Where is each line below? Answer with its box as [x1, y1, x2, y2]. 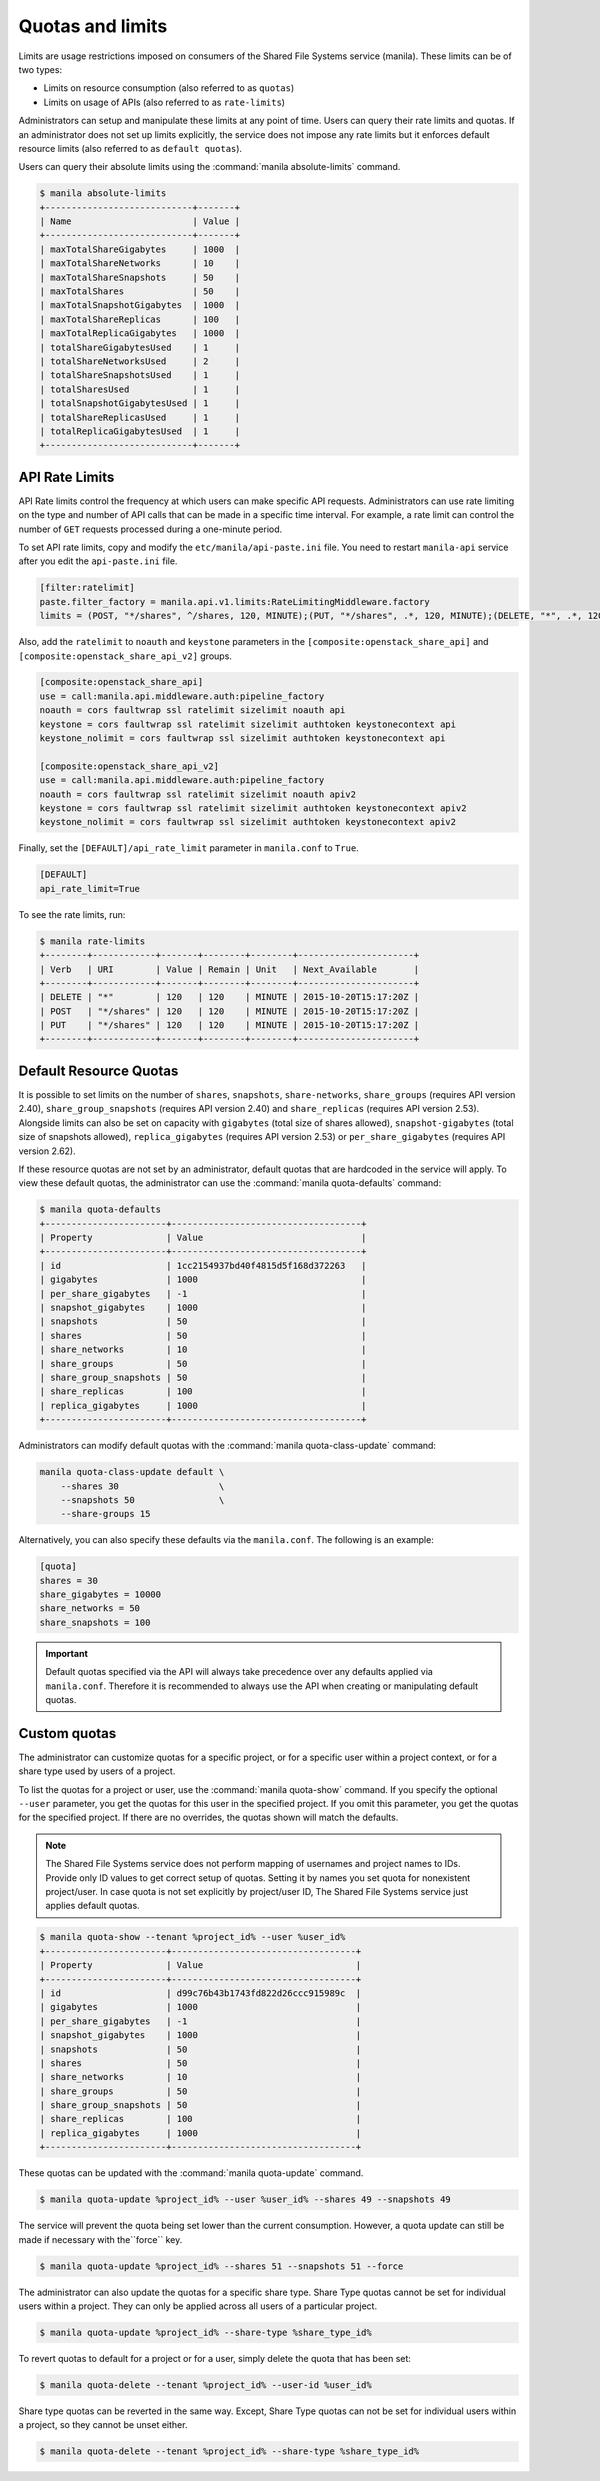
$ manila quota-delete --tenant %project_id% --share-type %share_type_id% [39, 2446, 420, 2457]
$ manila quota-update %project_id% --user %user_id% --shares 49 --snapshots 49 [39, 2194, 452, 2205]
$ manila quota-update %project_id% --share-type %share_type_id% [39, 2326, 372, 2338]
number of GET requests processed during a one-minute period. [18, 523, 283, 535]
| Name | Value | [39, 216, 240, 227]
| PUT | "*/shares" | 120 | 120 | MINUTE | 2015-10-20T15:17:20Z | [39, 1020, 420, 1031]
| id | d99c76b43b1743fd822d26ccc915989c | [39, 1987, 362, 1999]
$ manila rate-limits [39, 935, 146, 947]
